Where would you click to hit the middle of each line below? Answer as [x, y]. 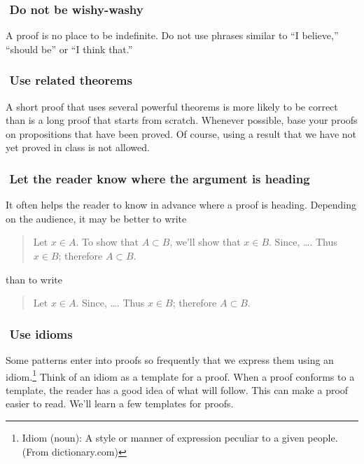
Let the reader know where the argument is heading [160, 178]
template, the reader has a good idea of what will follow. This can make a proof [177, 389]
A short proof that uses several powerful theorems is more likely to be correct [172, 106]
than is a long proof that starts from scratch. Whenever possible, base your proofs [182, 120]
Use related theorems [71, 80]
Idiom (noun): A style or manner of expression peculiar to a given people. [180, 438]
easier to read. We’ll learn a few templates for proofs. [120, 403]
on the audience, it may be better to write [96, 218]
